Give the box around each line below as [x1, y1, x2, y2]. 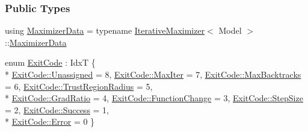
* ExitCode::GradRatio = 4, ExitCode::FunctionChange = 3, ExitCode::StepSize [5, 92, 303, 104]
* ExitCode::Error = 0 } [5, 115, 95, 128]
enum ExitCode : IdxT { [5, 56, 96, 69]
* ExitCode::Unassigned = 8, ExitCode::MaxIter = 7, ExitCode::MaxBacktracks [5, 68, 301, 80]
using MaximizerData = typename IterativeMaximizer [5, 24, 205, 37]
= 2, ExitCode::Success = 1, [5, 103, 109, 116]
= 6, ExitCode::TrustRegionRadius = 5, [5, 80, 153, 92]
